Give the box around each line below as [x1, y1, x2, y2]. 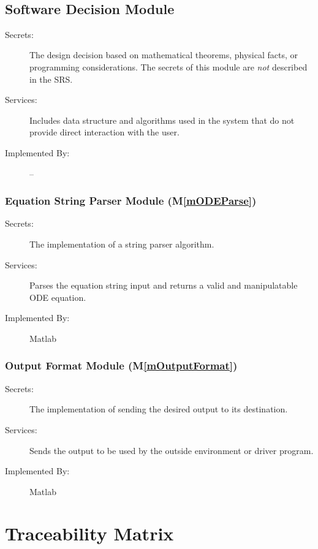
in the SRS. [29, 72, 73, 85]
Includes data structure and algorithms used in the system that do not [29, 113, 295, 126]
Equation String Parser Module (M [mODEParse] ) [5, 193, 257, 208]
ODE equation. [29, 290, 86, 303]
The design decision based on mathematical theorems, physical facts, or [29, 48, 298, 61]
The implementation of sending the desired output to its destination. [29, 403, 288, 415]
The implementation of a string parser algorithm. [29, 237, 214, 250]
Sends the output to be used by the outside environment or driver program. [29, 444, 314, 456]
